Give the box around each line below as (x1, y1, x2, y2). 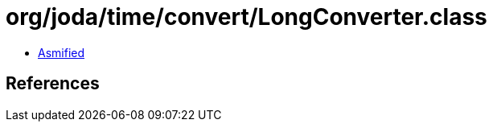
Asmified (38, 45, 85, 60)
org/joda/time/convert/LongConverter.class (6, 3, 487, 31)
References (6, 73, 100, 94)
